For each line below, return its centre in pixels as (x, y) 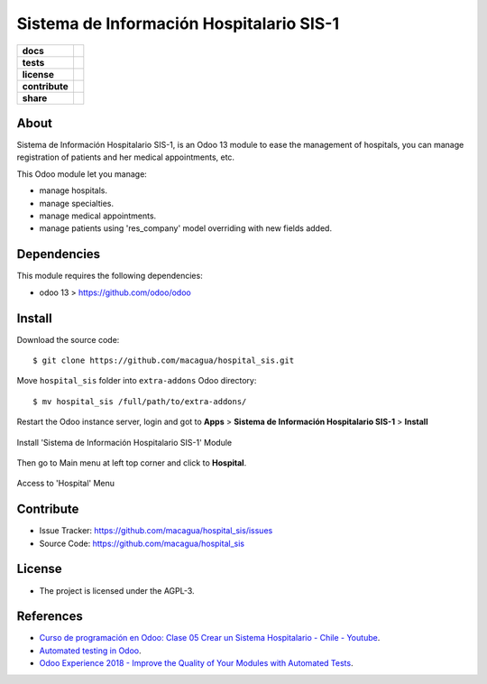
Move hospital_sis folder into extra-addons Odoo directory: (137, 381)
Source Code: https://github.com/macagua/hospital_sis (142, 543)
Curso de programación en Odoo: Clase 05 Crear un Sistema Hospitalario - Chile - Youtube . (210, 638)
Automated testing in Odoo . (90, 651)
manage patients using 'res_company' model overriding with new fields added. (186, 228)
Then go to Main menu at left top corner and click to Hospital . (132, 462)
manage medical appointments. (98, 216)
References (50, 617)
